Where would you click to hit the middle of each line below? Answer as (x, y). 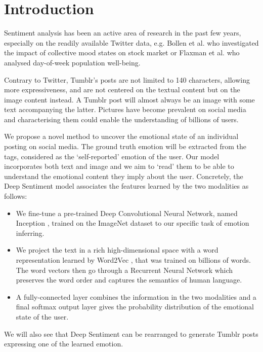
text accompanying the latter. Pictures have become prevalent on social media (125, 109)
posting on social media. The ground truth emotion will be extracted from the (125, 146)
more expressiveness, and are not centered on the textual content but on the (122, 90)
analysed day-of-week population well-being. (72, 62)
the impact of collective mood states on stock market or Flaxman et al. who (122, 52)
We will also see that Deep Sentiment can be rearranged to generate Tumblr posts (131, 333)
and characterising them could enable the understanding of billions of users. (121, 119)
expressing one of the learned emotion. (64, 344)
